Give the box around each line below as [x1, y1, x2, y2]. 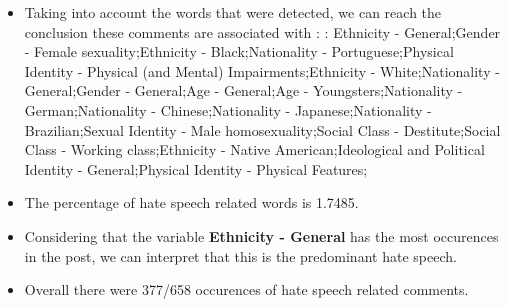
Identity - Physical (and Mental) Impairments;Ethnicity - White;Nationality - [24, 60, 500, 81]
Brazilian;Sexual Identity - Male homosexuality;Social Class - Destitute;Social [24, 119, 501, 140]
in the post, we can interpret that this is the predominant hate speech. [24, 245, 457, 266]
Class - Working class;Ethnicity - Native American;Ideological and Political [24, 139, 485, 160]
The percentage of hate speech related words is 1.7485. [24, 192, 359, 213]
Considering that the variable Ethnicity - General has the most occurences [24, 225, 499, 246]
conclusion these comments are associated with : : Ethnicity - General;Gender [24, 21, 501, 42]
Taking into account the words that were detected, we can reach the [24, 2, 442, 22]
